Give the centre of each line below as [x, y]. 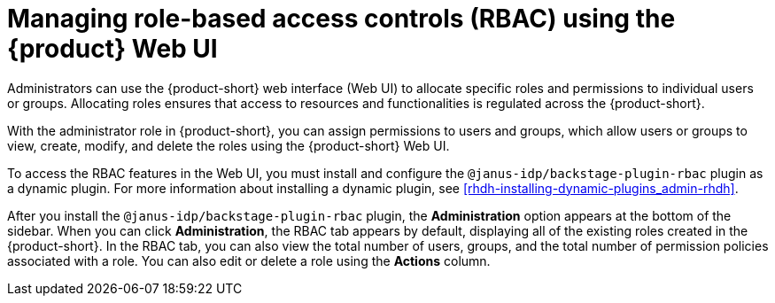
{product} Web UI [112, 49]
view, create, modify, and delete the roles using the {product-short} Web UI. [229, 145]
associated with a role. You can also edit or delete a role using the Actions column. [249, 260]
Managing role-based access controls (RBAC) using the [341, 19]
